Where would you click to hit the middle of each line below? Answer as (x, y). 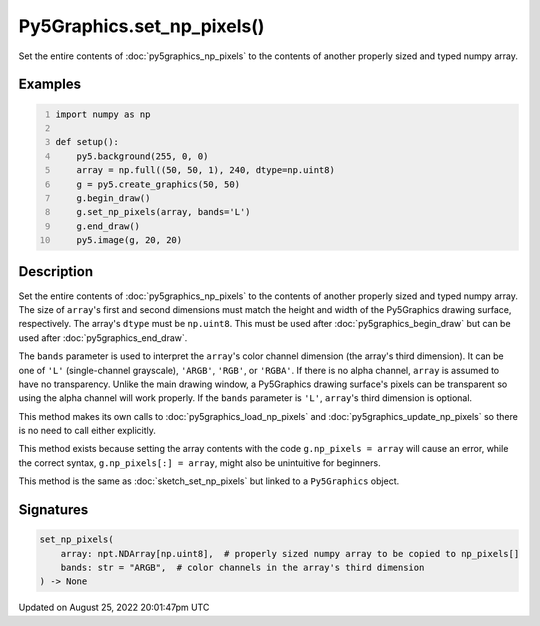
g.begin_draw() (113, 198)
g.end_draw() (108, 226)
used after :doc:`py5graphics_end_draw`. (103, 337)
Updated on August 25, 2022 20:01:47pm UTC (114, 607)
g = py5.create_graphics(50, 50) (158, 184)
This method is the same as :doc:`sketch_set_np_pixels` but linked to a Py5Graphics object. (209, 481)
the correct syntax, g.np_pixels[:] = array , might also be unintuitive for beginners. (199, 462)
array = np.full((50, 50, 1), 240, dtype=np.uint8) (205, 170)
